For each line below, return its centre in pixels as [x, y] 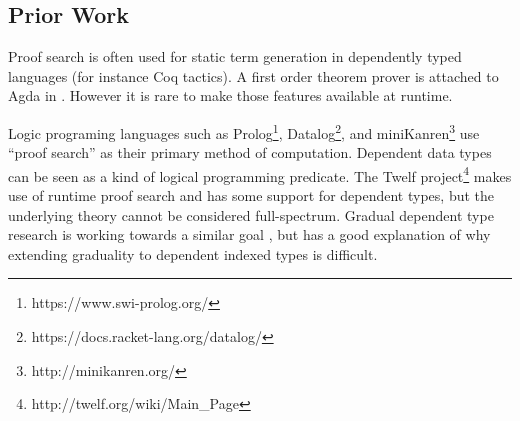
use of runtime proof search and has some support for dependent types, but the [251, 195]
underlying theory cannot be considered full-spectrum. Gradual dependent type [251, 214]
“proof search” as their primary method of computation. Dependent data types [250, 152]
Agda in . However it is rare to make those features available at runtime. [230, 95]
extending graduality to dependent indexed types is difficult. [193, 253]
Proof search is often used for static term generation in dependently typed [235, 56]
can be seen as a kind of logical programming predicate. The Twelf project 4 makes [260, 174]
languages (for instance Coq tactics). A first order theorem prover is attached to [253, 75]
